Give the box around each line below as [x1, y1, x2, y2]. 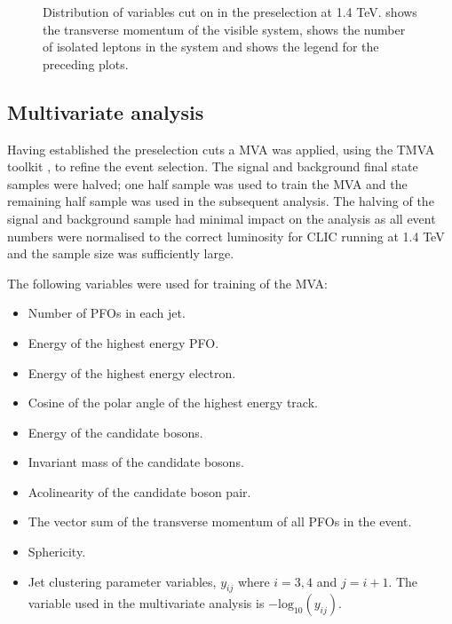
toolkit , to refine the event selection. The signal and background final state [7, 157, 418, 176]
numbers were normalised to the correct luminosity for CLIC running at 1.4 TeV [7, 226, 445, 245]
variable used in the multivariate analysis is [28, 594, 265, 612]
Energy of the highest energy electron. [28, 363, 236, 382]
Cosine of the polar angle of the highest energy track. [28, 393, 318, 412]
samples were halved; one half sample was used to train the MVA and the [7, 174, 408, 193]
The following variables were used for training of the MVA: [7, 273, 328, 292]
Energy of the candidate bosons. [28, 423, 203, 441]
